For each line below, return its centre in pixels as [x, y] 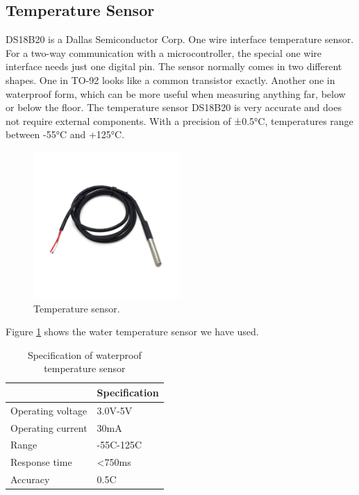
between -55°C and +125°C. [65, 134]
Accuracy [30, 479]
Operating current [49, 427]
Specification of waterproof [84, 354]
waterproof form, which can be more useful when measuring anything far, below [176, 93]
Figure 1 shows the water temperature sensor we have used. [132, 332]
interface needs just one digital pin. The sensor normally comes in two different [174, 66]
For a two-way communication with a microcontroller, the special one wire [164, 52]
